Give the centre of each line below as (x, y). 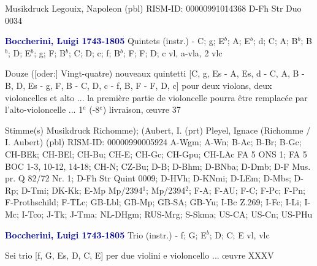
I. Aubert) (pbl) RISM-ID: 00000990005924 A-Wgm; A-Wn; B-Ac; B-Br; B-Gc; (153, 142)
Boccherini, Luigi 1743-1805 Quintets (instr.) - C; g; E (115, 41)
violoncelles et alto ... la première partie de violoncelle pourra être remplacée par (156, 97)
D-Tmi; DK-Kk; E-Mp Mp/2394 (82, 190)
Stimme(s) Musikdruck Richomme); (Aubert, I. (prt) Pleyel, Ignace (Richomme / (158, 130)
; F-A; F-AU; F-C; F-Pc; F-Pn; (247, 190)
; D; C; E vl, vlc (239, 234)
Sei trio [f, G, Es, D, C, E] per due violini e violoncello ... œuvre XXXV (139, 255)
